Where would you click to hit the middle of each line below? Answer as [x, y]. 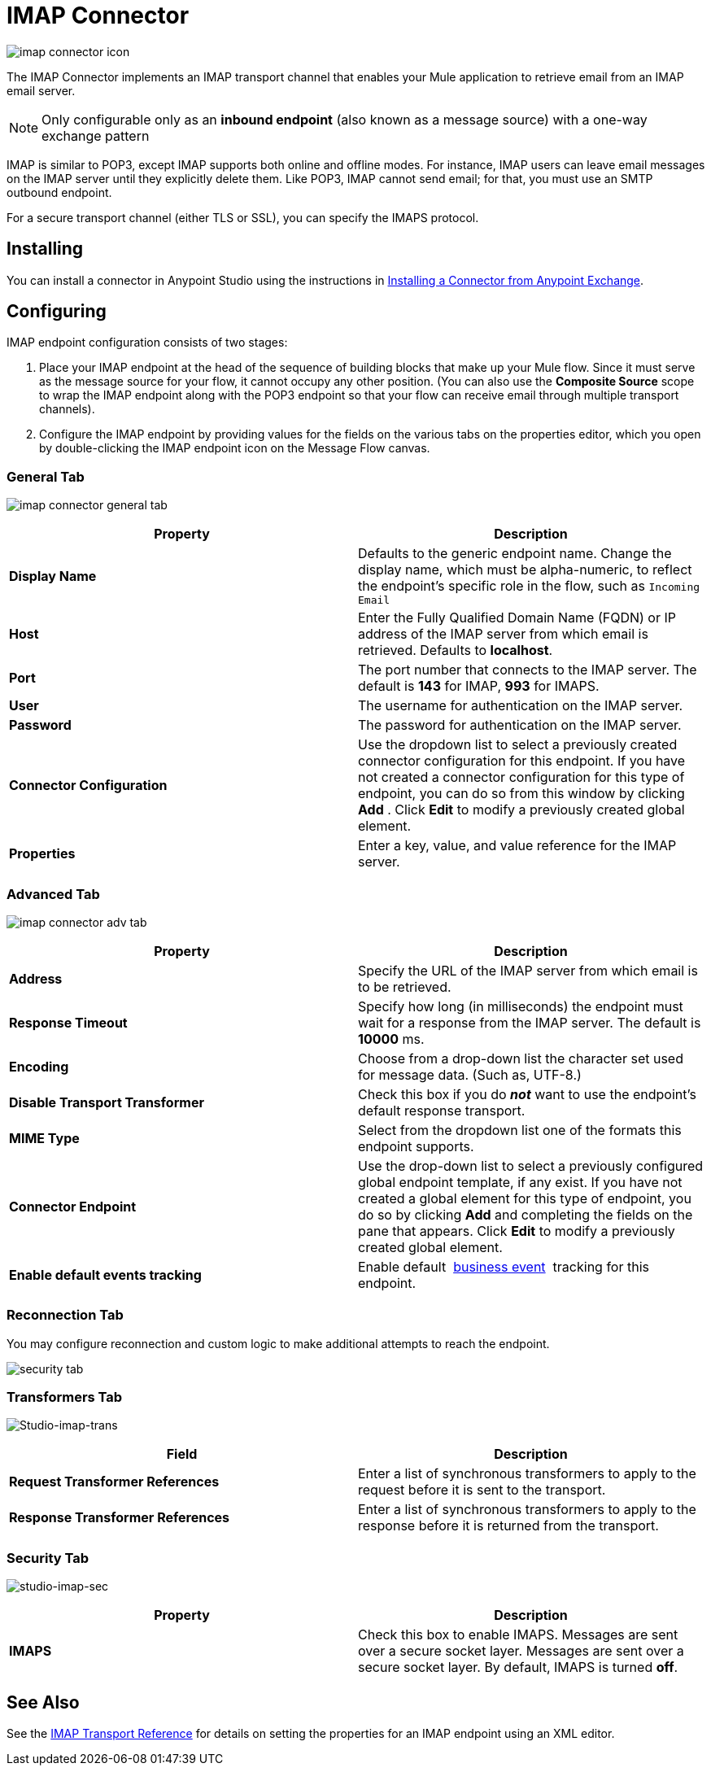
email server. [41, 90]
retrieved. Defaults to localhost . [456, 650]
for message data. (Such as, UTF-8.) [470, 1074]
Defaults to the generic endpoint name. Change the [515, 554]
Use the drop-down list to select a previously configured [531, 1165]
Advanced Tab [53, 894]
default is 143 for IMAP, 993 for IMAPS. [479, 686]
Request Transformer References [114, 1482]
